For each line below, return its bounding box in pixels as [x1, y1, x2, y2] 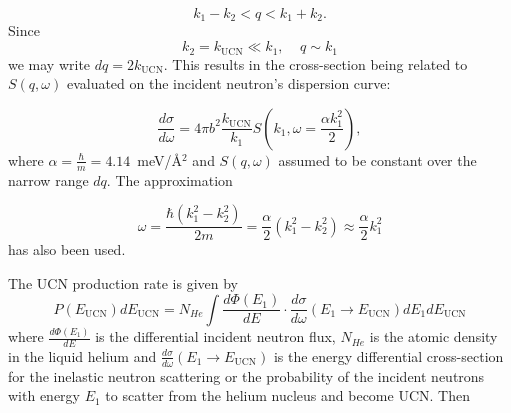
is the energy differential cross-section [273, 345, 504, 366]
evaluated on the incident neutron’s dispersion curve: [66, 73, 391, 94]
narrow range [8, 169, 89, 190]
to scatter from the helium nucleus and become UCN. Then [105, 385, 470, 406]
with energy [8, 385, 80, 406]
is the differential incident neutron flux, [95, 326, 336, 347]
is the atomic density [369, 326, 498, 347]
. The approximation [106, 169, 233, 190]
